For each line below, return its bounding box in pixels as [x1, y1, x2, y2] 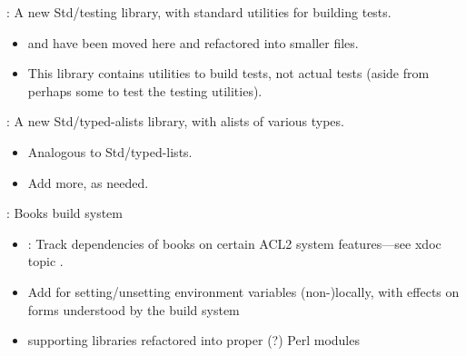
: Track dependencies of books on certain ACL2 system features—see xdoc [27, 233, 441, 252]
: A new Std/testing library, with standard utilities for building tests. [6, 3, 392, 21]
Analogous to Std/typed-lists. [27, 142, 193, 161]
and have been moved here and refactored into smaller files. [27, 33, 359, 52]
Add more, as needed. [27, 173, 149, 192]
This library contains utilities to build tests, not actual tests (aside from [27, 64, 430, 83]
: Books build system [6, 203, 123, 222]
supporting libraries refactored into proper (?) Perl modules [27, 331, 360, 350]
